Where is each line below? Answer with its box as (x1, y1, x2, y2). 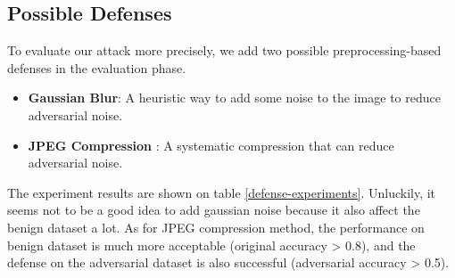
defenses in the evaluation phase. (7, 58, 186, 77)
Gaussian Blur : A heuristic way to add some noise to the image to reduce (28, 88, 441, 107)
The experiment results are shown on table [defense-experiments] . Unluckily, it (7, 183, 436, 201)
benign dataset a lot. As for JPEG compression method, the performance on (7, 217, 425, 236)
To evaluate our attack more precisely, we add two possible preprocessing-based (7, 41, 442, 60)
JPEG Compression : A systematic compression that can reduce (28, 135, 394, 154)
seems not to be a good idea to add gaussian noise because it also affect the (7, 200, 420, 219)
